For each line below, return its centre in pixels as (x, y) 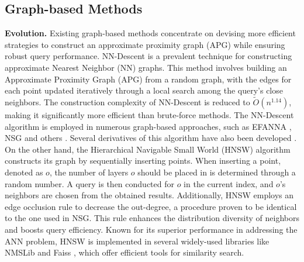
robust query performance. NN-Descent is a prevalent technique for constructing (148, 56)
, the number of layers (89, 172)
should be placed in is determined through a (217, 172)
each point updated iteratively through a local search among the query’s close (144, 90)
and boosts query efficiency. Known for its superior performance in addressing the (151, 229)
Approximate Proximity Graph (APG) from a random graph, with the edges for (148, 79)
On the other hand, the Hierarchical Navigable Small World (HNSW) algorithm (148, 149)
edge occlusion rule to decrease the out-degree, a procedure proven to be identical (151, 206)
